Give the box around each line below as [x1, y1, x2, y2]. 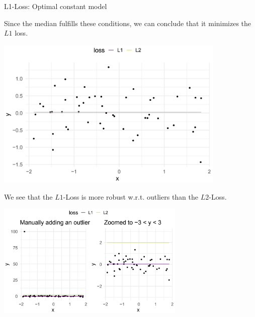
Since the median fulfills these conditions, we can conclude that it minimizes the [4, 18, 251, 28]
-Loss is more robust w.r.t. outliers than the [63, 191, 198, 202]
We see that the [4, 191, 53, 202]
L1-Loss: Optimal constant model [4, 1, 107, 11]
